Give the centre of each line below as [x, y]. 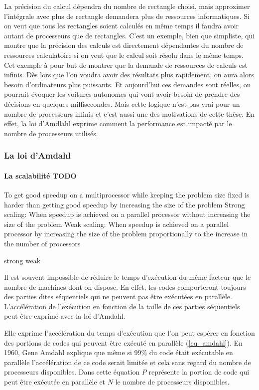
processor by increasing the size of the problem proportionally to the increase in [126, 234]
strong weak [22, 260]
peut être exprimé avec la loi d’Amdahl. [65, 316]
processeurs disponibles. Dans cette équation [72, 372]
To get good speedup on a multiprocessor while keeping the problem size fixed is [127, 194]
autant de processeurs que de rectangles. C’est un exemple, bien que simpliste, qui [129, 35]
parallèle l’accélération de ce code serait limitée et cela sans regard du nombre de [128, 362]
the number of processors [42, 243]
